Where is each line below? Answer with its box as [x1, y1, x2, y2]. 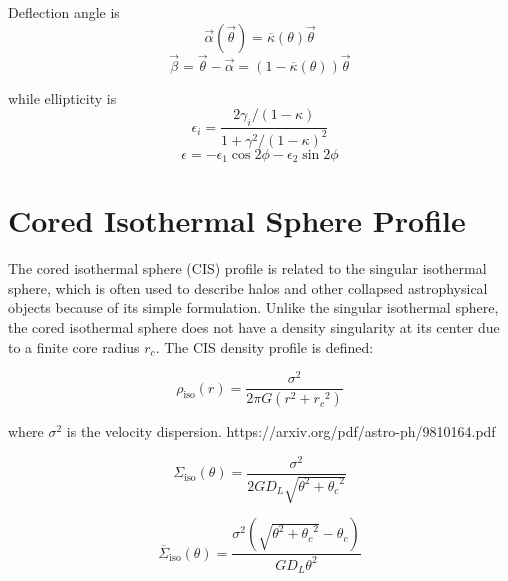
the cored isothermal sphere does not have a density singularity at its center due [8, 316, 500, 337]
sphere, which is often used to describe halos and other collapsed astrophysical [8, 277, 488, 298]
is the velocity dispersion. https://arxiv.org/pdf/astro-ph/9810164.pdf [66, 421, 496, 442]
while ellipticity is [8, 87, 117, 108]
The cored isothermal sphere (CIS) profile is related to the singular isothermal [8, 258, 487, 279]
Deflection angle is [8, 2, 120, 22]
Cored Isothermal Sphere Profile [8, 200, 466, 241]
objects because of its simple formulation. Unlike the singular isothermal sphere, [8, 297, 499, 318]
